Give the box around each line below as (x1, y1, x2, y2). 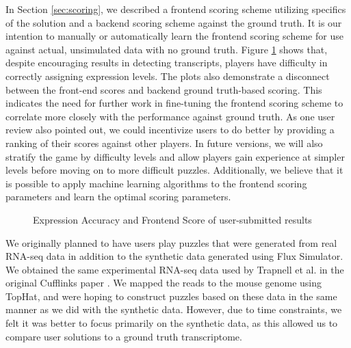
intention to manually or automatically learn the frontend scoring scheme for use (5, 29, 343, 43)
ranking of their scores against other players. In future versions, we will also (5, 135, 323, 150)
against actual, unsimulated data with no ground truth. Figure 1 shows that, (5, 42, 328, 56)
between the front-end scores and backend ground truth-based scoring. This (5, 82, 322, 96)
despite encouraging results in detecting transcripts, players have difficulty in (5, 55, 328, 70)
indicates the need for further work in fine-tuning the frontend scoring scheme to (5, 96, 343, 110)
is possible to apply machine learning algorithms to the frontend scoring (5, 176, 307, 190)
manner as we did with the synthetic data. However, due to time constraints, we (5, 302, 342, 317)
